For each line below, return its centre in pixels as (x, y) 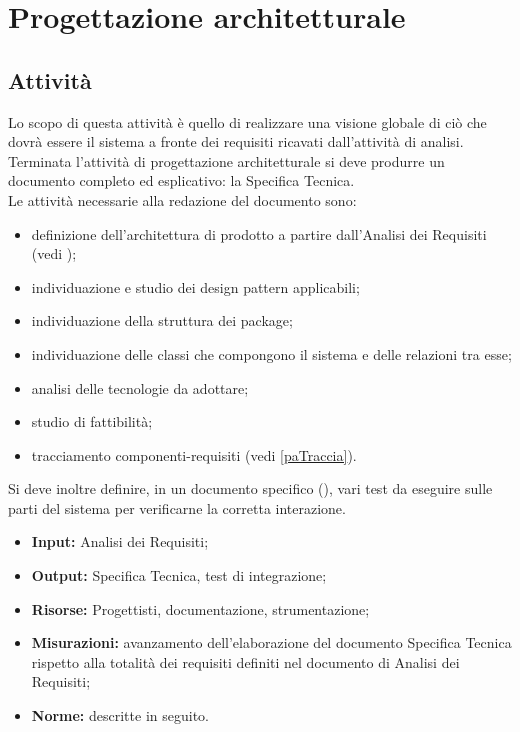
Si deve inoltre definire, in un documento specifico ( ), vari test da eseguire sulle (250, 488)
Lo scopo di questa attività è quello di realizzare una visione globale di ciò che (247, 121)
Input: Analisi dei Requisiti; (120, 541)
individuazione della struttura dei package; (162, 320)
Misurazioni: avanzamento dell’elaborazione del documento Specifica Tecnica (271, 642)
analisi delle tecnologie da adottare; (140, 387)
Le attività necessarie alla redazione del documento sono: (182, 199)
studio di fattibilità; (92, 421)
